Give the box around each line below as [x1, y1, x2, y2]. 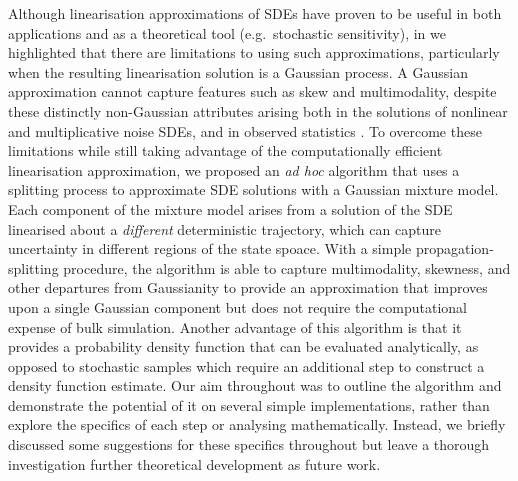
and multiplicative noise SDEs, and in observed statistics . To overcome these [8, 120, 482, 141]
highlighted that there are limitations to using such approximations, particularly [8, 42, 500, 63]
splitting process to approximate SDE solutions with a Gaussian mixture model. [8, 179, 499, 200]
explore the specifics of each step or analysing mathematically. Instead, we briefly [8, 414, 506, 435]
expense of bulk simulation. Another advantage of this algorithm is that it [8, 316, 462, 337]
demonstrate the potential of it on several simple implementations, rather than [8, 394, 490, 415]
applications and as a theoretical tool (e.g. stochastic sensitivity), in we [8, 22, 446, 43]
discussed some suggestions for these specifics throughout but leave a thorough [8, 434, 490, 455]
